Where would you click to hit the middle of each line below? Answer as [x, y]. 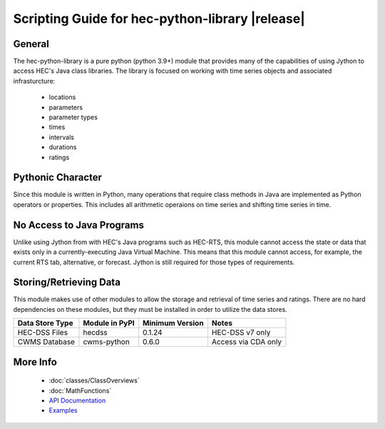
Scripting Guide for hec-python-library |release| [159, 19]
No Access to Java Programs [78, 225]
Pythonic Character [58, 177]
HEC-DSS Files [42, 333]
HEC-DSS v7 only [241, 333]
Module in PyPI [109, 323]
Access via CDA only [246, 342]
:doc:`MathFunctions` [80, 390]
